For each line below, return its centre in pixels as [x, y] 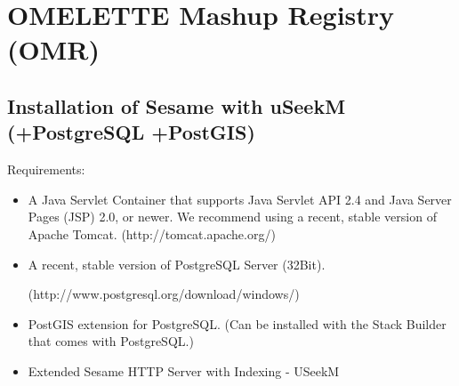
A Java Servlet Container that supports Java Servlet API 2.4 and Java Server [240, 199]
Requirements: [46, 169]
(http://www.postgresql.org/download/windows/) [164, 294]
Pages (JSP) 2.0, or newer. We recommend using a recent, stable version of [232, 217]
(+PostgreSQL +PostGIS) [131, 132]
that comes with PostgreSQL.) [111, 341]
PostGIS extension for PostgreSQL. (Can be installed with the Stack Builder [237, 323]
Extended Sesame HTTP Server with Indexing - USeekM [184, 370]
